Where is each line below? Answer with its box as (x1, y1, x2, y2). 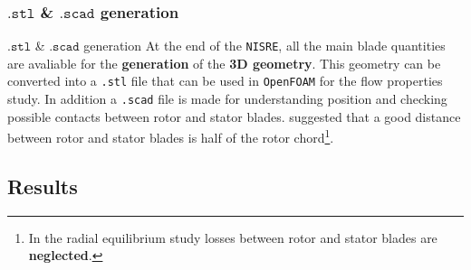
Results (7, 172, 78, 200)
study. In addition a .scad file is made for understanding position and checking (7, 89, 447, 108)
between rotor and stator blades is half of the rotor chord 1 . (7, 126, 334, 147)
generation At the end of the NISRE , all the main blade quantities (83, 36, 446, 55)
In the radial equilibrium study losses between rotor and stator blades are (28, 228, 437, 247)
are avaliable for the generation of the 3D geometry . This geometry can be (7, 53, 441, 72)
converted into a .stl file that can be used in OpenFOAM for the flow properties (7, 71, 443, 90)
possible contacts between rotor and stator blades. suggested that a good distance (7, 107, 461, 126)
